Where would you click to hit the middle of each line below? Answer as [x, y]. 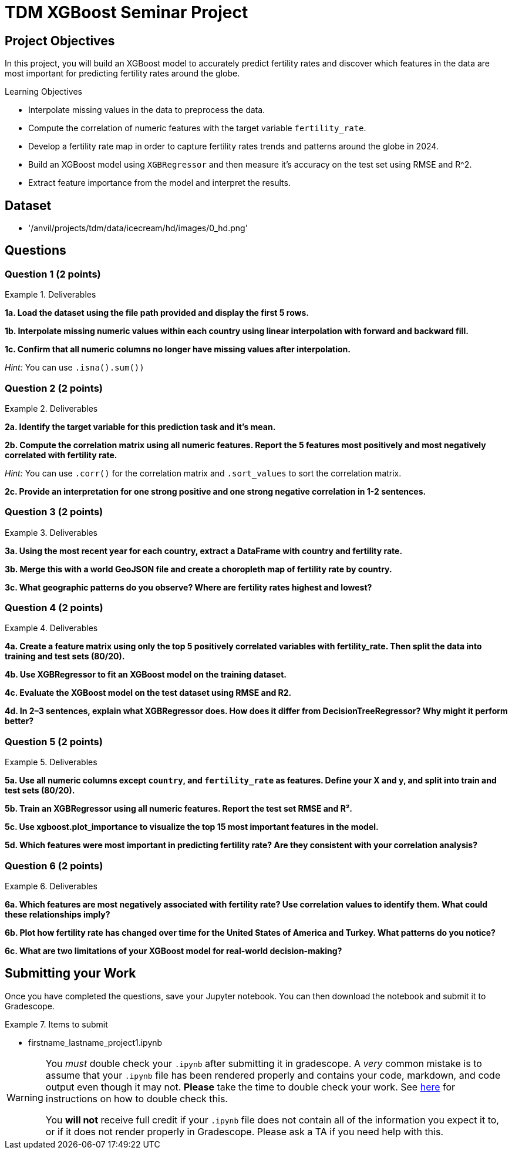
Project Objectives [60, 41]
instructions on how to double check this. [137, 1098]
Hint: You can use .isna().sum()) [75, 368]
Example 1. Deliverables [50, 295]
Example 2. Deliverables [51, 408]
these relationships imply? [58, 914]
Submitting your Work [70, 973]
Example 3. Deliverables [51, 532]
